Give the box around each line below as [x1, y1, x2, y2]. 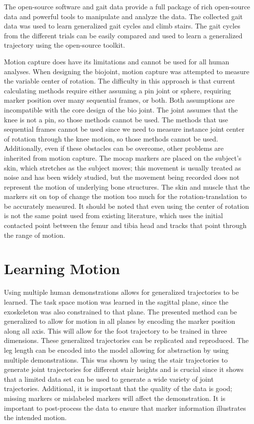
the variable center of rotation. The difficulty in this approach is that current [4, 76, 235, 86]
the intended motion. [4, 412, 67, 423]
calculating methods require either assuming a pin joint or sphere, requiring [4, 85, 231, 95]
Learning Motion [4, 258, 120, 279]
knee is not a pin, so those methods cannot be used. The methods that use [4, 114, 229, 124]
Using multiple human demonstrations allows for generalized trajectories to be [4, 287, 239, 297]
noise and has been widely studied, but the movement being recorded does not [4, 172, 240, 182]
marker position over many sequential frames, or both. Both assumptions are [4, 95, 235, 105]
